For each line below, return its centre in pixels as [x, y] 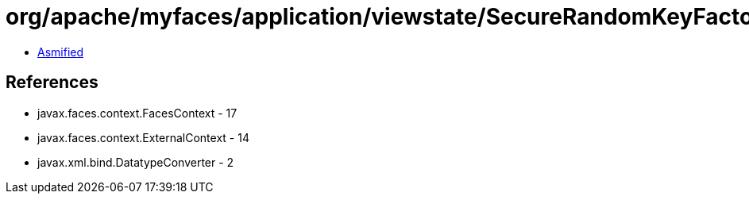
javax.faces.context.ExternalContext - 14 [143, 137]
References [52, 83]
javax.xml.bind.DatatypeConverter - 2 [136, 162]
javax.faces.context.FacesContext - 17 [137, 113]
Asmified [61, 52]
